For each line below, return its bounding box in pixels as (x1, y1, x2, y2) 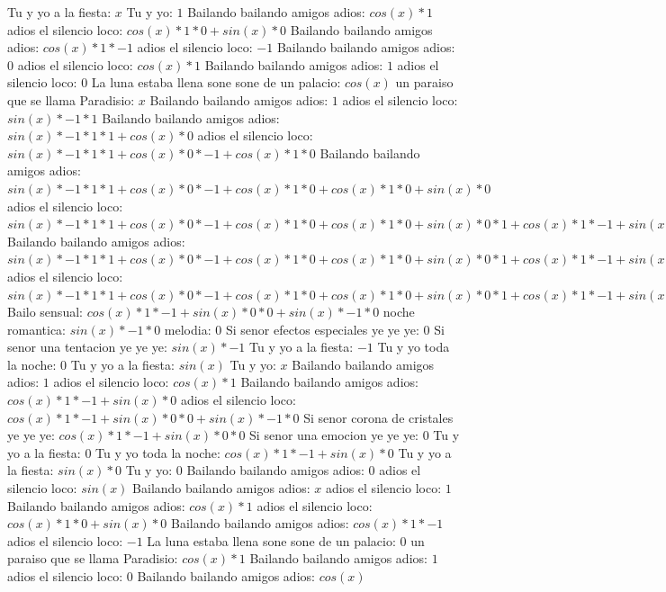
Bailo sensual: (7, 302, 83, 321)
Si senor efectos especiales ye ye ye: (225, 319, 419, 338)
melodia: (164, 319, 211, 338)
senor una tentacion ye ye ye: (7, 337, 167, 356)
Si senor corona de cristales (303, 408, 454, 426)
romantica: (7, 319, 66, 338)
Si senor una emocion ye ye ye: (249, 426, 419, 444)
